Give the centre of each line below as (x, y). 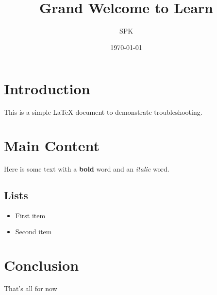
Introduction (47, 89)
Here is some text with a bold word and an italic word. (87, 168)
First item (30, 215)
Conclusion (42, 265)
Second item (33, 232)
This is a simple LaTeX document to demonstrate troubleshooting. (103, 112)
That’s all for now (31, 288)
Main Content (52, 146)
